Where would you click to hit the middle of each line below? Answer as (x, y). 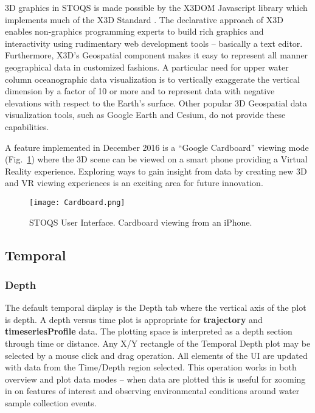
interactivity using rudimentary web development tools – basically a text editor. (154, 43)
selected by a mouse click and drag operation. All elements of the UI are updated (156, 355)
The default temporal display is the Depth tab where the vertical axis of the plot (156, 307)
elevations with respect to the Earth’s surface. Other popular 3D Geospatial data (156, 102)
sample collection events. (51, 402)
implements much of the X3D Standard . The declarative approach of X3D (144, 19)
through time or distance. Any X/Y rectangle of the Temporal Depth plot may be (158, 343)
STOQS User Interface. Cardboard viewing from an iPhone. (141, 222)
